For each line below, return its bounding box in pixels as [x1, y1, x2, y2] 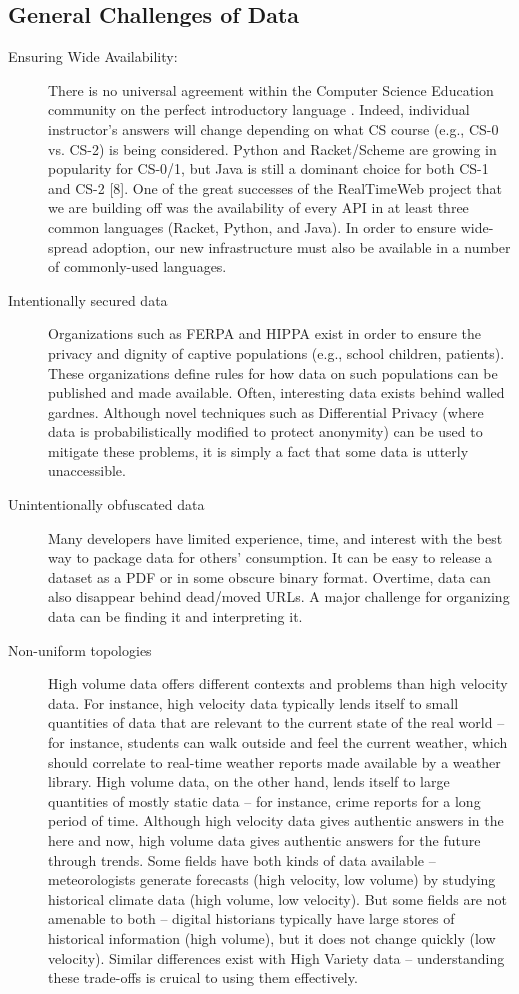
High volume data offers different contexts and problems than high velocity [48, 673, 508, 694]
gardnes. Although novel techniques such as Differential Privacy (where [48, 401, 484, 422]
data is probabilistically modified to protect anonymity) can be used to [48, 421, 483, 442]
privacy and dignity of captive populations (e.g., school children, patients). [48, 342, 505, 363]
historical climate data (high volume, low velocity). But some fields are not [48, 888, 507, 909]
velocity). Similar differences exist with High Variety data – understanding [48, 947, 505, 968]
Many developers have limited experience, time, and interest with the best [48, 527, 503, 548]
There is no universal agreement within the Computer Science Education [48, 79, 494, 100]
